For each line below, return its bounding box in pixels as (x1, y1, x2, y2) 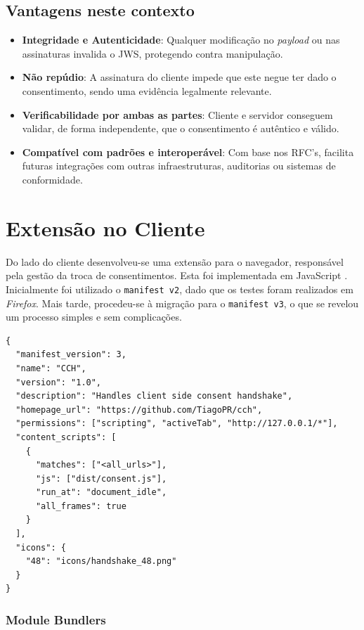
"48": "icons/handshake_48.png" (25, 556, 177, 567)
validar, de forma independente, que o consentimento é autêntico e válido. (22, 121, 339, 136)
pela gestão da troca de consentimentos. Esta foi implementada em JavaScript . (6, 268, 348, 283)
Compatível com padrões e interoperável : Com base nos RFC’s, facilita (22, 144, 354, 159)
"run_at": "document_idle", (35, 487, 167, 498)
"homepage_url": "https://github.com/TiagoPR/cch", (15, 404, 263, 415)
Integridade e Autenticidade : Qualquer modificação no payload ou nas (22, 32, 340, 47)
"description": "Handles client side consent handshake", (15, 391, 293, 401)
